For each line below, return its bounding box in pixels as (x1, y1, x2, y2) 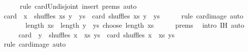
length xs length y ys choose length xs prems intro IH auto (25, 20, 245, 30)
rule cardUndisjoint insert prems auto (19, 1, 137, 11)
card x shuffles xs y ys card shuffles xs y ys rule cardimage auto (3, 10, 244, 20)
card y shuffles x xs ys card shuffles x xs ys (19, 29, 175, 39)
